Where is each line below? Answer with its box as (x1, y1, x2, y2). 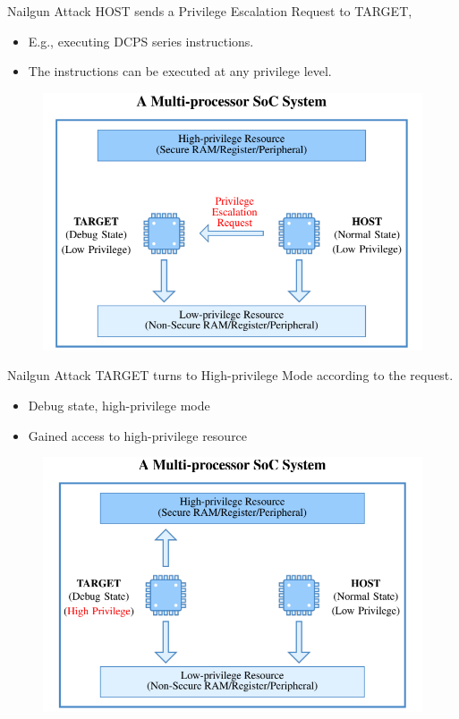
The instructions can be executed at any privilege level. (28, 62, 332, 80)
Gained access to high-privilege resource (28, 426, 248, 444)
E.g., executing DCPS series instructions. (28, 31, 254, 50)
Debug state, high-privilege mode (28, 396, 210, 415)
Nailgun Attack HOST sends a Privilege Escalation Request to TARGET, (7, 2, 412, 20)
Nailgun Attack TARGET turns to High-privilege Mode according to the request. (7, 366, 454, 385)
